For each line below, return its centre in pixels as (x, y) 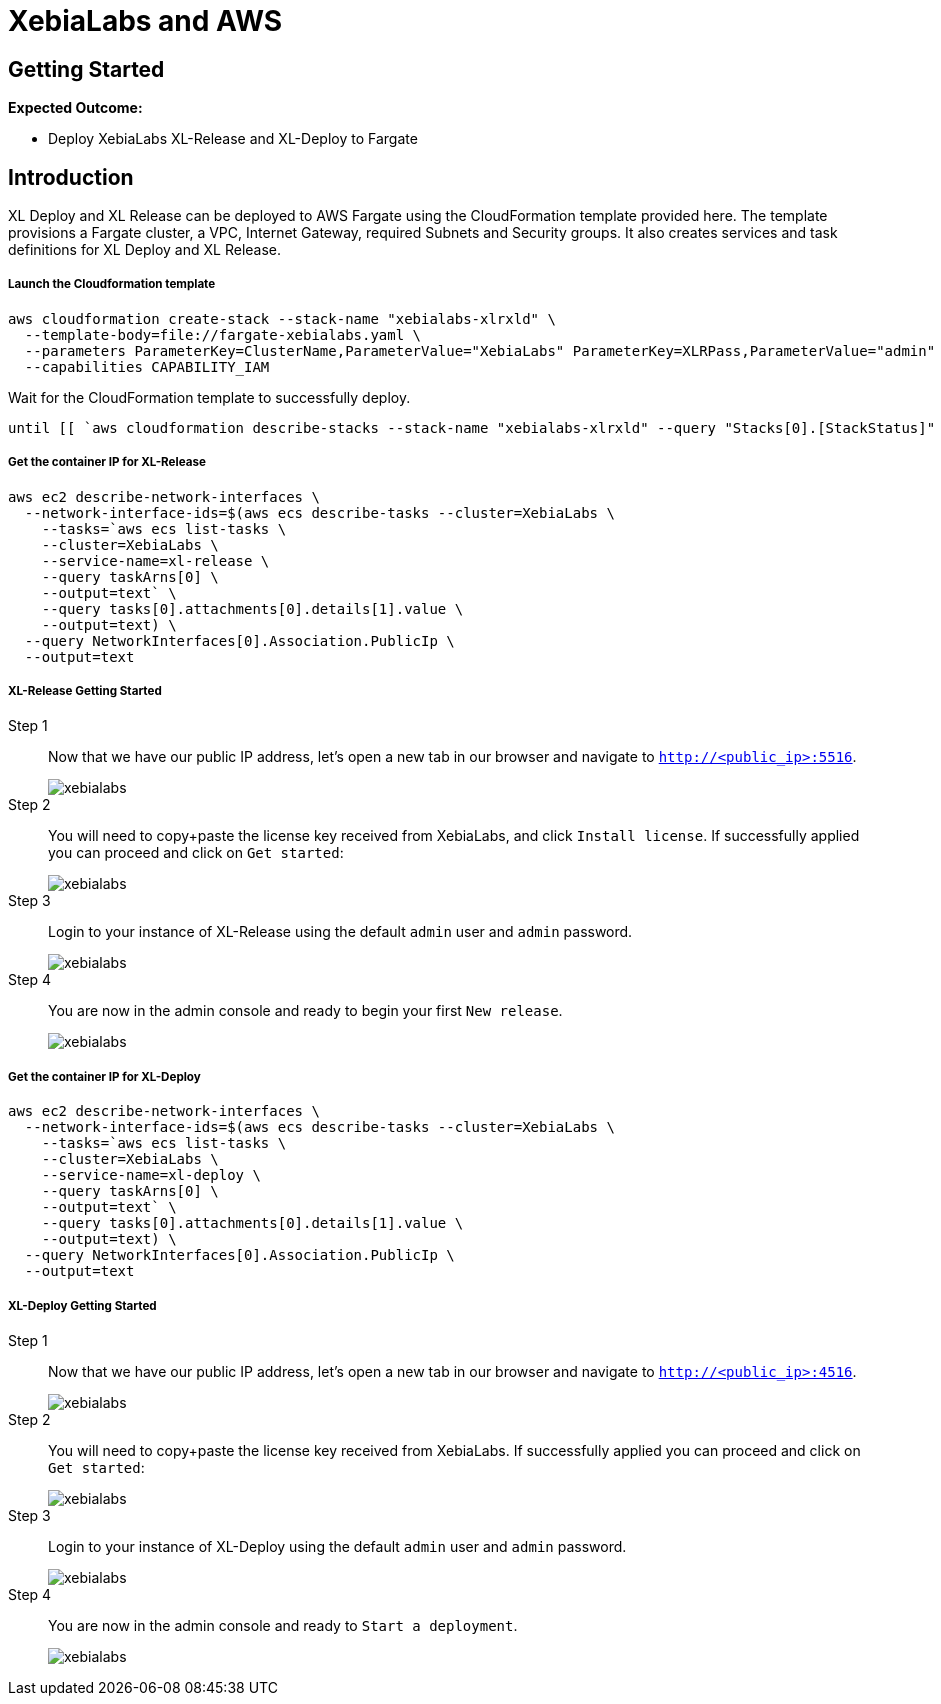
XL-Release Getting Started (85, 690)
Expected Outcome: (75, 108)
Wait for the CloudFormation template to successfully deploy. (209, 397)
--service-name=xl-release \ (155, 560)
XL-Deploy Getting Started (82, 1305)
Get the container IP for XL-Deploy (104, 1076)
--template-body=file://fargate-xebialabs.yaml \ (223, 334)
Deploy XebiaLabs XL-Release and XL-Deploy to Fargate (233, 139)
